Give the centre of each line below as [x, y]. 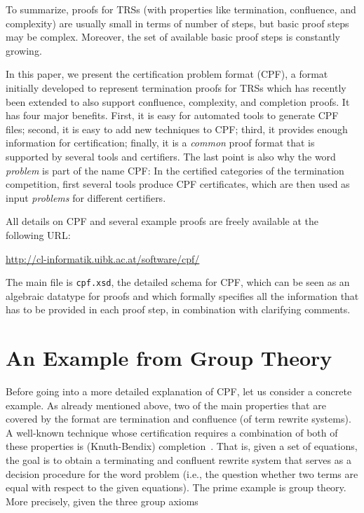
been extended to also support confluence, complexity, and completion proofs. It [178, 101]
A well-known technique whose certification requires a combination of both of [172, 432]
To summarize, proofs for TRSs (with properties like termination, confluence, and [181, 9]
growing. [24, 50]
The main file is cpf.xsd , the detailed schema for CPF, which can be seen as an [178, 282]
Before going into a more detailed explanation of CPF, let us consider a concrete [179, 391]
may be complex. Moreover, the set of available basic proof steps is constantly [173, 37]
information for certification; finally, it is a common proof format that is [160, 143]
